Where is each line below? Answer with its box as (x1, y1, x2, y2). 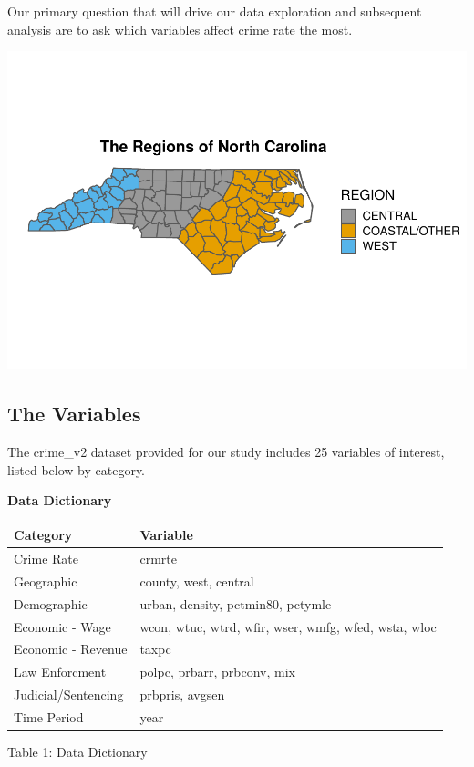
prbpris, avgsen (139, 685, 225, 704)
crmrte (139, 549, 177, 568)
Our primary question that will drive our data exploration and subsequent (7, 2, 422, 20)
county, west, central (139, 571, 254, 590)
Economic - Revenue (14, 639, 128, 658)
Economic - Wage (14, 617, 111, 636)
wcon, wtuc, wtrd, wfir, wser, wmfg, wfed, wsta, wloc (139, 617, 437, 636)
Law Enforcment (14, 662, 107, 681)
